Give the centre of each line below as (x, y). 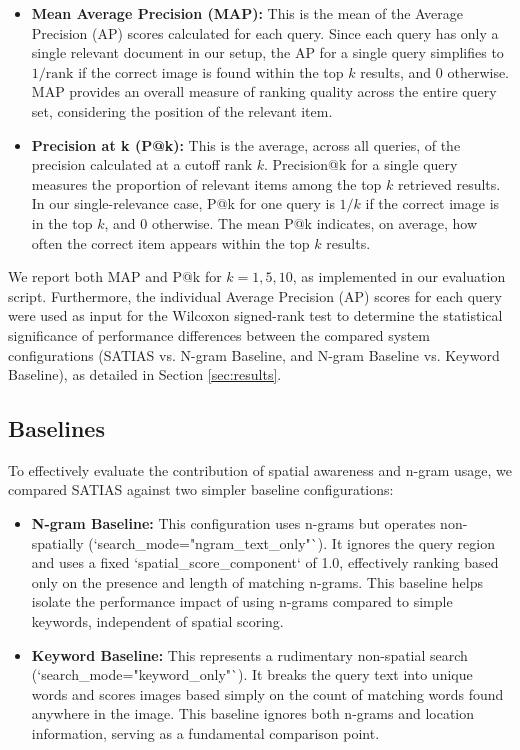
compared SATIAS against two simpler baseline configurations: (201, 489)
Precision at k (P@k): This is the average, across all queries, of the (246, 144)
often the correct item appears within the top (170, 242)
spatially (57, 542)
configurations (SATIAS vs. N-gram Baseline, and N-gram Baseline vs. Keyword (254, 354)
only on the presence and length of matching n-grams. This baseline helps (257, 581)
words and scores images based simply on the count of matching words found (267, 693)
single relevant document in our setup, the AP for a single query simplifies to (267, 52)
